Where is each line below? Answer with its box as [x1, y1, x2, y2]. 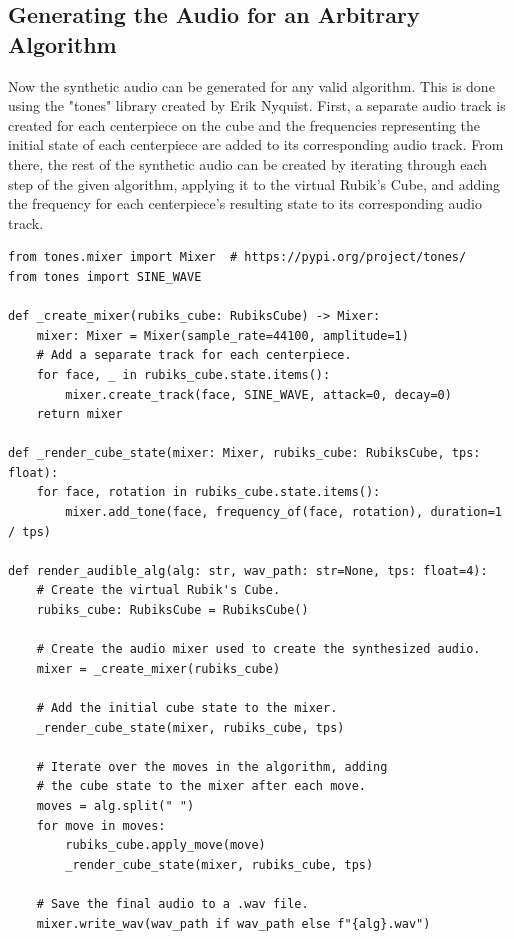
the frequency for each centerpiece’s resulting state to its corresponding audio [8, 193, 482, 214]
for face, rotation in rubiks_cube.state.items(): [36, 485, 381, 500]
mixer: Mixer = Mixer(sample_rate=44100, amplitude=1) [36, 328, 409, 343]
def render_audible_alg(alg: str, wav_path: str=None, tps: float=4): [8, 563, 488, 578]
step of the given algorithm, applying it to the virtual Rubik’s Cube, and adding [8, 173, 501, 194]
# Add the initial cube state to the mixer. [36, 701, 338, 715]
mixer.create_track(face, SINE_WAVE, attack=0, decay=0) [65, 387, 452, 402]
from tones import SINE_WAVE [8, 269, 202, 284]
